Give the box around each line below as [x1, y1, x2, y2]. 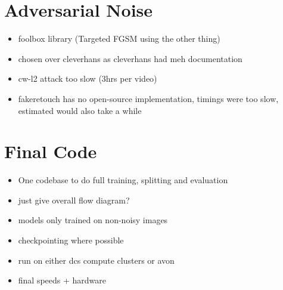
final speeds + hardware [18, 274, 107, 286]
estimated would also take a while [18, 104, 142, 116]
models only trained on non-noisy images [18, 214, 168, 226]
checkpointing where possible [18, 234, 124, 246]
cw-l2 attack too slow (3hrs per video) [18, 72, 157, 85]
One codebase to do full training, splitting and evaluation [18, 174, 228, 186]
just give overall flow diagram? [18, 193, 130, 206]
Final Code [4, 139, 97, 163]
